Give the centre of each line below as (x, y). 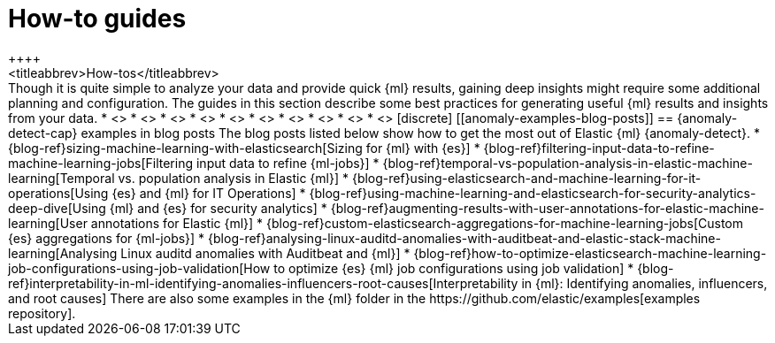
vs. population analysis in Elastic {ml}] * (233, 178)
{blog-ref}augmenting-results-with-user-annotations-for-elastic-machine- (547, 208)
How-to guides (97, 19)
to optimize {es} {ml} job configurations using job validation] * (454, 268)
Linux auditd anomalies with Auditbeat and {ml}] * (265, 253)
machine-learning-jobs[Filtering (101, 163)
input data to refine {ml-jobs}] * (288, 163)
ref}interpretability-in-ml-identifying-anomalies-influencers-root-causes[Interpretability (263, 283)
